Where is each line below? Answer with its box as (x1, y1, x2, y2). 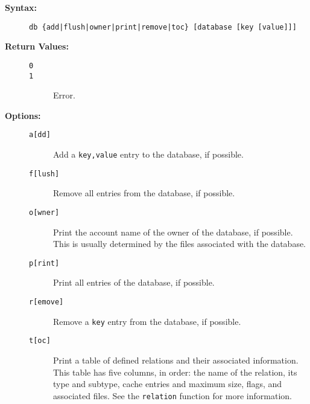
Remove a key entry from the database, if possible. (53, 315, 241, 327)
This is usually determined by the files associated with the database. (53, 237, 306, 250)
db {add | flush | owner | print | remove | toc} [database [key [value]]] (29, 22, 297, 31)
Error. (53, 89, 75, 101)
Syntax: (5, 1, 37, 13)
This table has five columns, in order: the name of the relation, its (53, 365, 297, 378)
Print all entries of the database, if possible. (53, 276, 215, 289)
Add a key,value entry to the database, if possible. (53, 148, 244, 160)
